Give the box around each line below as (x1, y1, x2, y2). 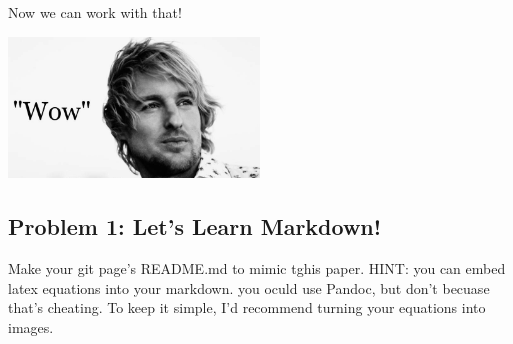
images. (8, 316, 54, 337)
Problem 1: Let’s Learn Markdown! (8, 211, 382, 242)
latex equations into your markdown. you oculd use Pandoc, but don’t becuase (8, 277, 490, 298)
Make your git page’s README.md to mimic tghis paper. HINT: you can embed (8, 258, 506, 279)
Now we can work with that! (8, 2, 182, 22)
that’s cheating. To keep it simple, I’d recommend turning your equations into (8, 297, 486, 318)
